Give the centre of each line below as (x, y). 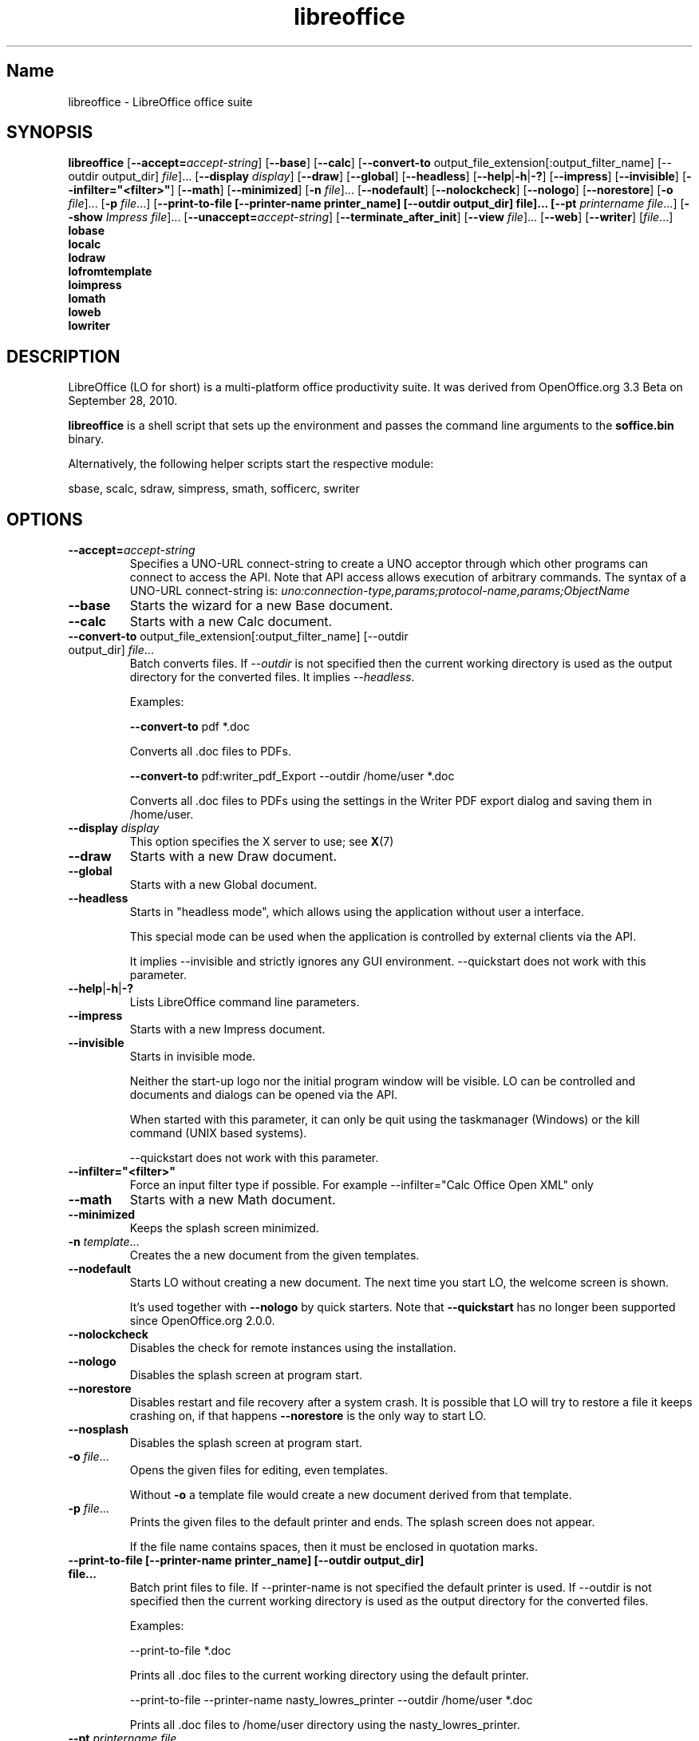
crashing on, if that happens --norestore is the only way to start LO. (308, 1416)
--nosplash (98, 1430)
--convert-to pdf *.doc (190, 727)
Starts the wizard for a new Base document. (261, 606)
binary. (86, 439)
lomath (87, 299)
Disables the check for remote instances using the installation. (293, 1348)
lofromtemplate (110, 272)
